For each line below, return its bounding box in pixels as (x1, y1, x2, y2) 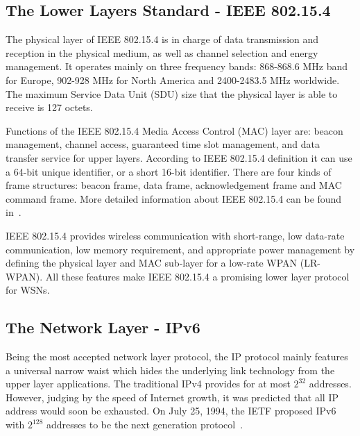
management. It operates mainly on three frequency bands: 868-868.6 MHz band (6, 59, 348, 74)
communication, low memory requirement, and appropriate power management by (6, 242, 355, 256)
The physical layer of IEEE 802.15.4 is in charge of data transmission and (6, 32, 319, 47)
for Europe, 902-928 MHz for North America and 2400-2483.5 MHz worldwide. (6, 72, 340, 87)
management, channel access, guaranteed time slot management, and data (6, 137, 320, 151)
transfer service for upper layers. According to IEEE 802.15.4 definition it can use (6, 150, 352, 165)
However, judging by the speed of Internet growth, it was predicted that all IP (6, 389, 339, 404)
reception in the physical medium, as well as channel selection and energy (6, 45, 318, 60)
